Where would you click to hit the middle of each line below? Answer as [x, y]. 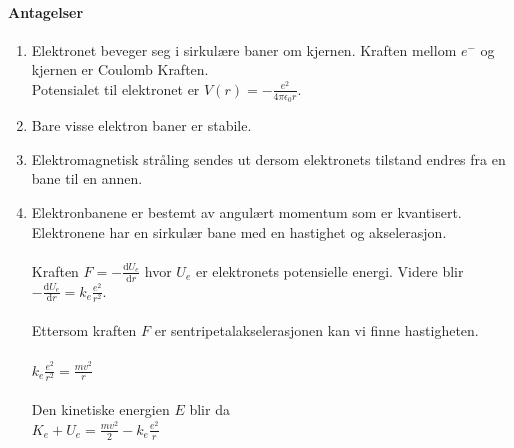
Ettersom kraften [84, 330]
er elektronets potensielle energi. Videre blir [329, 270]
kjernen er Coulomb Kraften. [120, 69]
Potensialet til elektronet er [115, 88]
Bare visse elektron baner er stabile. [141, 125]
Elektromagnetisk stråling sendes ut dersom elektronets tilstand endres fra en [268, 158]
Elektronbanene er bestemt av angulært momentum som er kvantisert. [246, 212]
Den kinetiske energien [100, 409]
